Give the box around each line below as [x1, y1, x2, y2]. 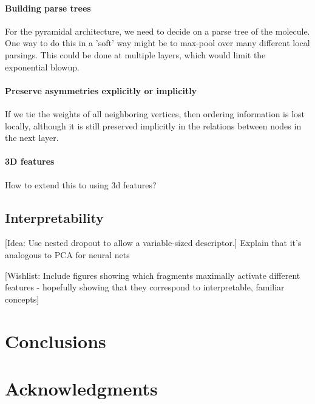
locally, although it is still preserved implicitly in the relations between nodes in [5, 119, 302, 132]
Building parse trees [5, 1, 91, 14]
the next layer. [5, 131, 59, 144]
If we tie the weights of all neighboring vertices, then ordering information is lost [5, 107, 305, 120]
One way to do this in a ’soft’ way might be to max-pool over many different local [5, 36, 310, 49]
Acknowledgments [5, 375, 158, 400]
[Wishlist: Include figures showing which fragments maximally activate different [5, 269, 300, 281]
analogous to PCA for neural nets [5, 248, 130, 261]
